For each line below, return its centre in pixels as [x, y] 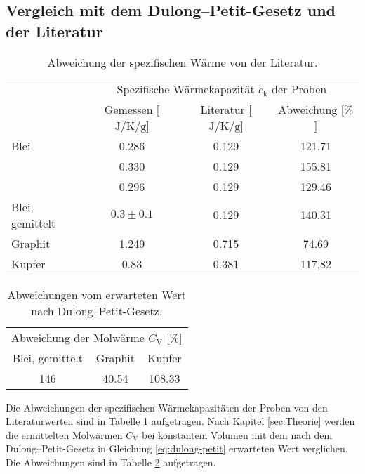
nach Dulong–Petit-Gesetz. [97, 310]
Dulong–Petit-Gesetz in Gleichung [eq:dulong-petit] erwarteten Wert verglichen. [177, 448]
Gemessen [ [132, 109]
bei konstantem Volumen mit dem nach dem [237, 434]
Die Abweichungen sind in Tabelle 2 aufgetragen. [111, 462]
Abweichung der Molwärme [78, 337]
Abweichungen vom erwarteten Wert [97, 294]
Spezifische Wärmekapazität [186, 88]
